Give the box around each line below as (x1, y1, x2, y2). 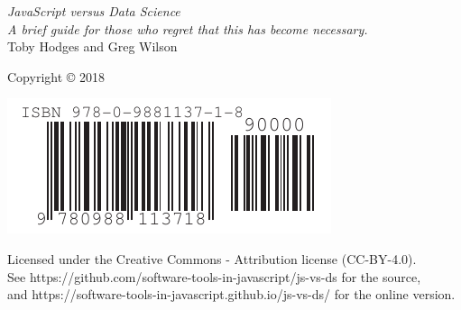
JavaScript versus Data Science (7, 2, 180, 20)
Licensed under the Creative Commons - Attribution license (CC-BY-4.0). (7, 249, 417, 268)
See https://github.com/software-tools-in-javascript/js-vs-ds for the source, (7, 267, 421, 286)
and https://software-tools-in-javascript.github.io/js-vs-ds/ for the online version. (7, 285, 456, 304)
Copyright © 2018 (7, 67, 106, 86)
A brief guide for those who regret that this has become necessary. (7, 19, 368, 38)
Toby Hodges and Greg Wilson (7, 37, 178, 56)
